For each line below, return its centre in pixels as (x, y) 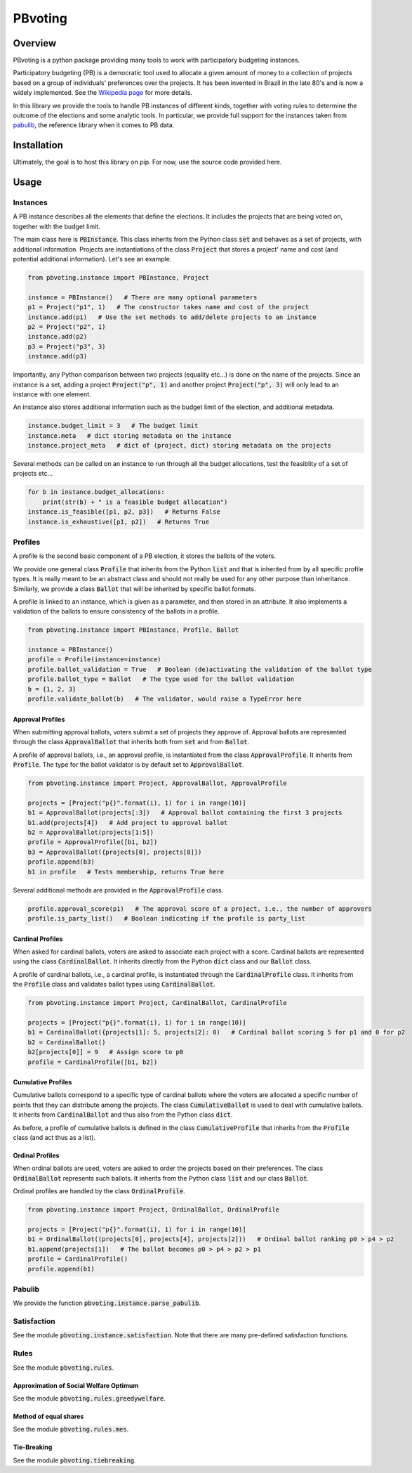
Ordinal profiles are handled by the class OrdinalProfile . (99, 1191)
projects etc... (33, 474)
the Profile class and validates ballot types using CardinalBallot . (114, 985)
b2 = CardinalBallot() (67, 1042)
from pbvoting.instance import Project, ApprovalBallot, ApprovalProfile (157, 783)
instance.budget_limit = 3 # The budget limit (113, 426)
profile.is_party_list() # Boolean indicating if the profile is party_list (166, 919)
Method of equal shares (48, 1416)
